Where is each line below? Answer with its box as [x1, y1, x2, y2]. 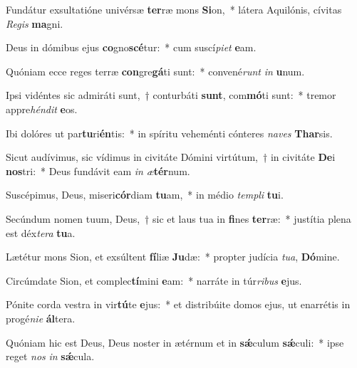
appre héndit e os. [6, 101, 78, 116]
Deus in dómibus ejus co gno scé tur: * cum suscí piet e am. [6, 40, 257, 55]
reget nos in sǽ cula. [6, 349, 95, 364]
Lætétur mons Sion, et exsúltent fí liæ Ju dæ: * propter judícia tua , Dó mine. [6, 249, 340, 264]
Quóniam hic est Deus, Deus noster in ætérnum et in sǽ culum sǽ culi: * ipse [6, 335, 344, 349]
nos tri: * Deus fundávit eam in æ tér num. [6, 163, 190, 178]
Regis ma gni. [6, 16, 63, 31]
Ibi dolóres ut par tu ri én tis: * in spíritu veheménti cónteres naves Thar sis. [6, 125, 333, 140]
